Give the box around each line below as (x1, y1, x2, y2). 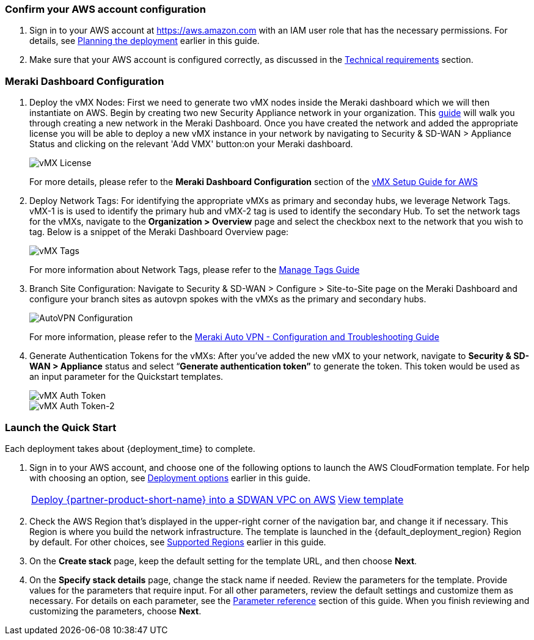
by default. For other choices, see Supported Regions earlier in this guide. (29, 536, 326, 547)
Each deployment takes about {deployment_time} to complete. (5, 443, 255, 454)
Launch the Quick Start (5, 421, 117, 434)
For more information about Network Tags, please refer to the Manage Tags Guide (29, 264, 360, 275)
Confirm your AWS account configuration (5, 3, 206, 15)
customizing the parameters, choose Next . (29, 605, 202, 616)
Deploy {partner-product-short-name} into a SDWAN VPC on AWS (31, 493, 336, 506)
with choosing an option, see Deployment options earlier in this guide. (29, 472, 310, 483)
